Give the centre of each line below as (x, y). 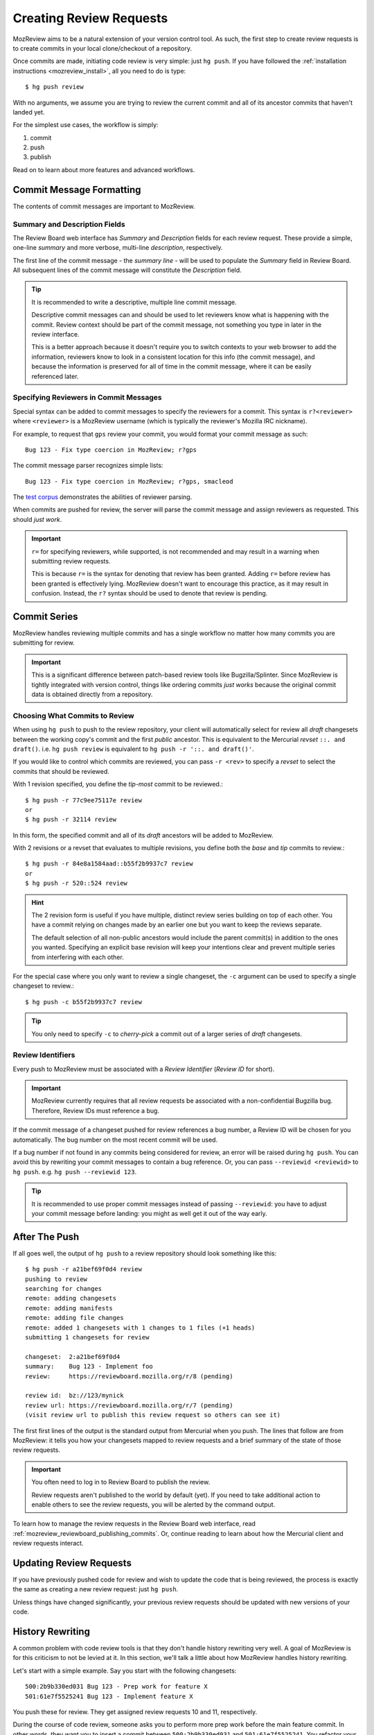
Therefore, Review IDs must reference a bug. (95, 1110)
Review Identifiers (44, 1055)
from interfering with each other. (78, 957)
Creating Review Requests (90, 18)
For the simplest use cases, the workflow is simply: (86, 125)
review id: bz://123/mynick (74, 1396)
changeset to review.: (43, 986)
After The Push (46, 1236)
